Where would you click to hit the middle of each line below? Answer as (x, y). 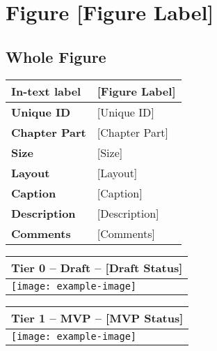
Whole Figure (56, 56)
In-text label (46, 91)
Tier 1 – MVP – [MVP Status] (97, 318)
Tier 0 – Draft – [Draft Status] (97, 267)
